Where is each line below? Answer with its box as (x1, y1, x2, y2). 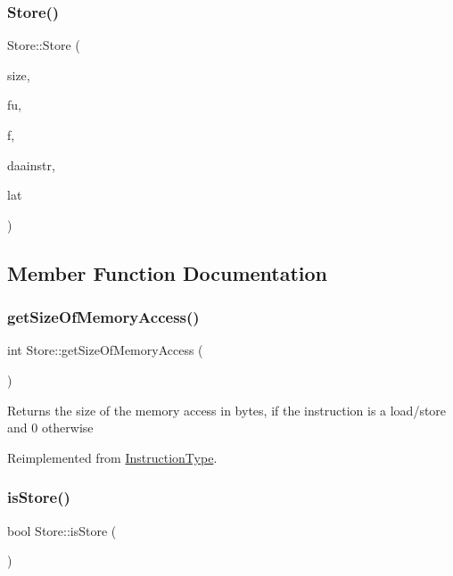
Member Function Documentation (7, 259, 328, 286)
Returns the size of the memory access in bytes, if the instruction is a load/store (7, 400, 447, 419)
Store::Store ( (7, 36, 80, 54)
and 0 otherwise (7, 418, 94, 437)
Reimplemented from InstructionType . (7, 448, 218, 466)
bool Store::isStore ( (7, 521, 117, 539)
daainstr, (7, 155, 55, 174)
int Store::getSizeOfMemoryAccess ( (7, 341, 203, 359)
